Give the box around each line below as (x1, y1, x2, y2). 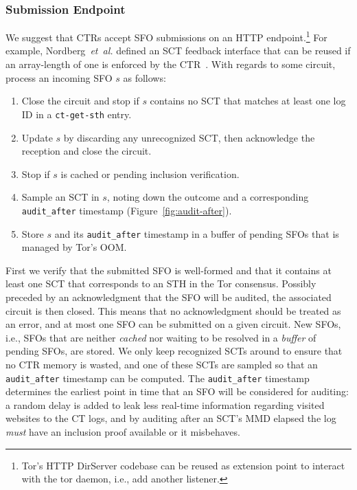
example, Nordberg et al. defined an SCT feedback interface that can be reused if (5, 43, 351, 58)
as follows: (123, 70, 166, 85)
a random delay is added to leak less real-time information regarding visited (5, 397, 325, 412)
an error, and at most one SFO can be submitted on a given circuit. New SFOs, (5, 317, 341, 331)
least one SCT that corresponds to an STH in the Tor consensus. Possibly (5, 276, 316, 291)
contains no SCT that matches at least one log (150, 93, 346, 108)
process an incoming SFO (5, 70, 113, 85)
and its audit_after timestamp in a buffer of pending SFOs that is (54, 226, 339, 241)
